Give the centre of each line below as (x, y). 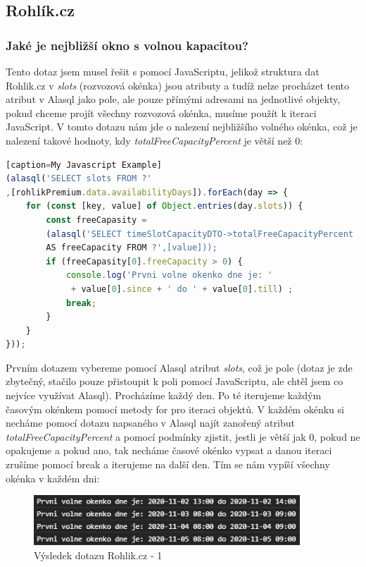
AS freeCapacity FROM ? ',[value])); (132, 248)
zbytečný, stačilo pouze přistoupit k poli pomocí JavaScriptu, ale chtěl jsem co (175, 381)
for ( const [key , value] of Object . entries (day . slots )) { (164, 206)
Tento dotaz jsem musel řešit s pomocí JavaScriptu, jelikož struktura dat (163, 71)
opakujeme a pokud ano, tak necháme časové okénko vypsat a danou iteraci (169, 450)
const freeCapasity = (96, 220)
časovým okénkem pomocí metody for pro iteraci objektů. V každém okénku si (175, 409)
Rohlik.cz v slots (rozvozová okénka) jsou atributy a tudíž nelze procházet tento (178, 85)
